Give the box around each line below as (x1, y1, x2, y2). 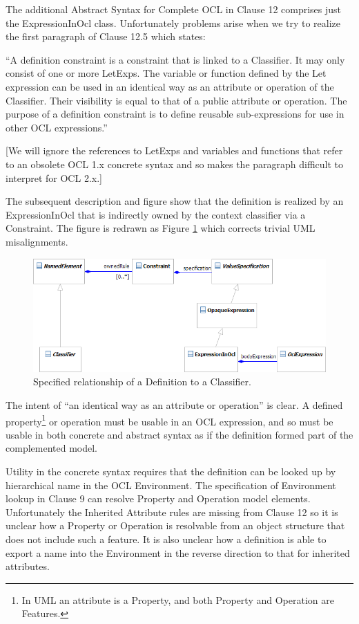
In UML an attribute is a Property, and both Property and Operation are (21, 592, 334, 607)
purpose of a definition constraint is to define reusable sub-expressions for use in (6, 107, 345, 121)
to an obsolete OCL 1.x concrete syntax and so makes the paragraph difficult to (6, 156, 344, 171)
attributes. (6, 559, 50, 573)
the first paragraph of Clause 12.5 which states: (6, 29, 206, 44)
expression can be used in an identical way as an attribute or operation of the (6, 79, 334, 93)
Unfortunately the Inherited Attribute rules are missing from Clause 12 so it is (6, 504, 338, 519)
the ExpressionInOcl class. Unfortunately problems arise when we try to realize (6, 15, 341, 30)
